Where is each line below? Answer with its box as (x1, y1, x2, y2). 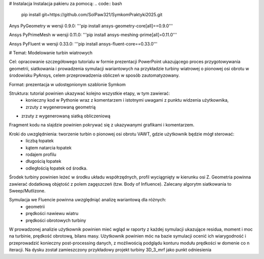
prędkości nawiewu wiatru (25, 211, 79, 216)
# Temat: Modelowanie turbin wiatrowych (9, 49, 93, 56)
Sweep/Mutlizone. (9, 188, 46, 194)
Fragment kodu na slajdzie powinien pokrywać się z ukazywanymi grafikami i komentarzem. (9, 122, 195, 128)
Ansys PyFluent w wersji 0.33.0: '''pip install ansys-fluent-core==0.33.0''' (9, 41, 157, 46)
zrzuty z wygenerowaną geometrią (25, 104, 96, 110)
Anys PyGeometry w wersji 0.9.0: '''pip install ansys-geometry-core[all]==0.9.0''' (9, 22, 173, 29)
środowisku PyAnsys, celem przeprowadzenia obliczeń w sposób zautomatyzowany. (9, 72, 180, 78)
